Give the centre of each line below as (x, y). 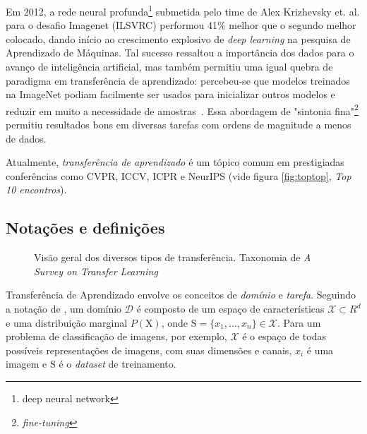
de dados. (26, 138)
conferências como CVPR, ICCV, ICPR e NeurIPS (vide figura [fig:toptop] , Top (179, 175)
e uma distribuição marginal (67, 322)
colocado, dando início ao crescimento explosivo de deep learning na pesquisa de (178, 38)
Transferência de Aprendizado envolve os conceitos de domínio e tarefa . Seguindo (181, 295)
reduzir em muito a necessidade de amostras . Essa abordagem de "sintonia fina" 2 (182, 109)
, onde (175, 322)
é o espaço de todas (284, 336)
